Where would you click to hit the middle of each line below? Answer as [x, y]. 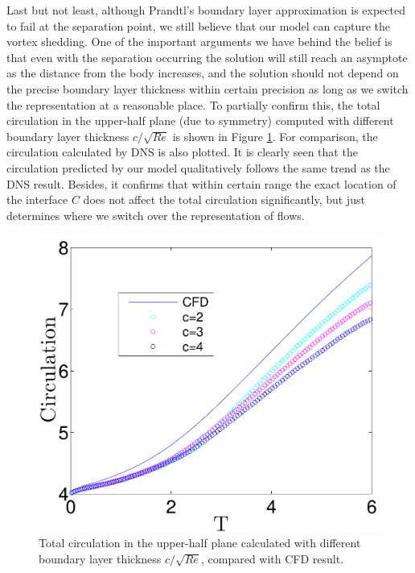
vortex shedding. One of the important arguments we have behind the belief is [199, 42]
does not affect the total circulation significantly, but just [224, 199]
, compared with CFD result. [272, 558]
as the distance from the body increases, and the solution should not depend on [203, 73]
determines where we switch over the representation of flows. [156, 215]
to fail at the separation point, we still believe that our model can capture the [199, 25]
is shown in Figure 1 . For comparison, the [275, 136]
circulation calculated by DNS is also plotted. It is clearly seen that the [182, 152]
